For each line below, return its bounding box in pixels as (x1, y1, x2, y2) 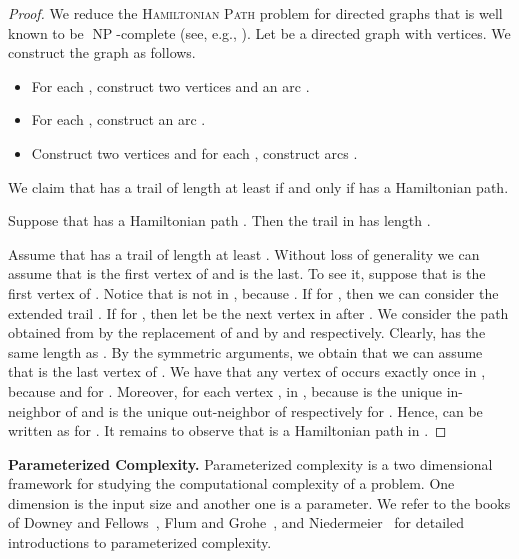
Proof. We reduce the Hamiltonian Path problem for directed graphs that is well (8, 3, 503, 23)
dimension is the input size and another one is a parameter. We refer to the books (8, 492, 511, 513)
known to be (8, 22, 84, 43)
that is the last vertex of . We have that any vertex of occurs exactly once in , (8, 361, 486, 382)
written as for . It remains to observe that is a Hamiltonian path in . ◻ (8, 420, 447, 441)
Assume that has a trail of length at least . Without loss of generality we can (8, 243, 480, 264)
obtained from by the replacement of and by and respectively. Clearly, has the (8, 322, 486, 343)
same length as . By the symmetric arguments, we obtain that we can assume (8, 341, 483, 362)
